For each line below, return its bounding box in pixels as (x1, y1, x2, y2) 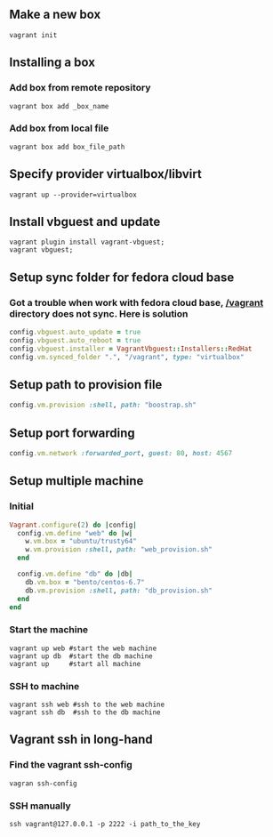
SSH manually (9, 800, 71, 812)
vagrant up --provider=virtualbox (9, 190, 138, 199)
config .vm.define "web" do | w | (17, 528, 133, 537)
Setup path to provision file (9, 377, 163, 392)
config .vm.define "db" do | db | (17, 569, 133, 579)
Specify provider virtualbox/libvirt (9, 166, 202, 181)
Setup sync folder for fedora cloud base (9, 270, 235, 285)
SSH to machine (9, 680, 80, 692)
